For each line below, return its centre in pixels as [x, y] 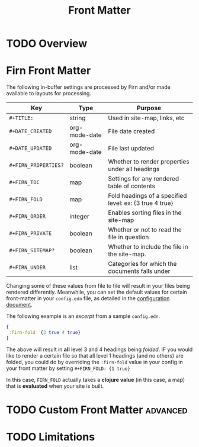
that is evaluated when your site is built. [55, 386]
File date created [131, 131]
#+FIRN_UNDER [28, 268]
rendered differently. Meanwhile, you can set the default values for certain [97, 292]
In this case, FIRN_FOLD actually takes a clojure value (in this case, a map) [96, 380]
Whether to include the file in [148, 247]
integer [80, 217]
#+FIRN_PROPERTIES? [36, 165]
